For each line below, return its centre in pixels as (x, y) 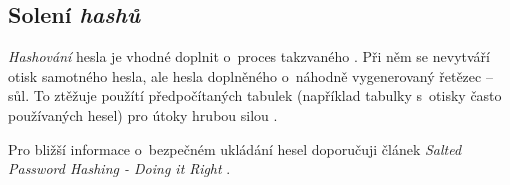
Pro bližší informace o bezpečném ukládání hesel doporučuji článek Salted (235, 148)
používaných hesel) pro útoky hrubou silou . (143, 114)
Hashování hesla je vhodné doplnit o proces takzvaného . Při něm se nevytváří (249, 56)
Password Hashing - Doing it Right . (119, 168)
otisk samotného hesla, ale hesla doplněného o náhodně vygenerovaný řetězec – (250, 75)
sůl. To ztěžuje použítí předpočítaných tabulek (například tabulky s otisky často (255, 95)
